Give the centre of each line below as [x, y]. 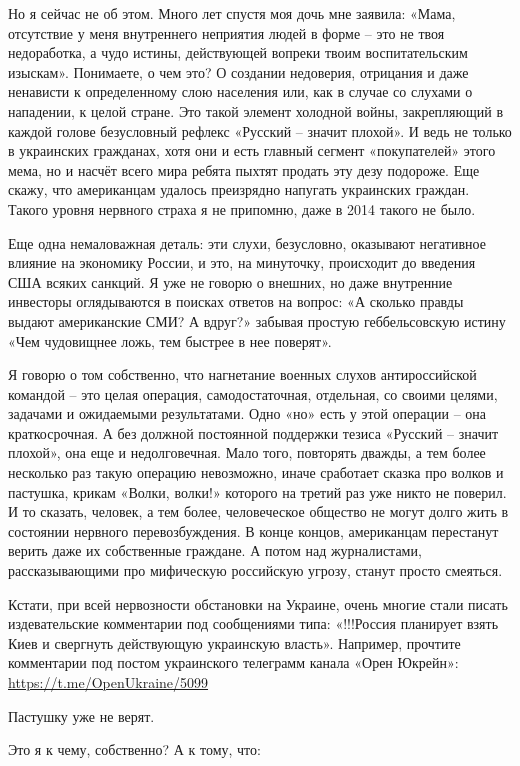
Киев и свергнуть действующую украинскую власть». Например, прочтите [234, 642]
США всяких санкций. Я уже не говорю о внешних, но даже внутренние [230, 281]
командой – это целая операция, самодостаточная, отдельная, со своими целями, [253, 393]
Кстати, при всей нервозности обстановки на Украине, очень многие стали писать [258, 603]
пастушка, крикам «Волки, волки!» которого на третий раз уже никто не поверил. [257, 491]
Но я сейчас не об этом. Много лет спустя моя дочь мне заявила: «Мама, [232, 13]
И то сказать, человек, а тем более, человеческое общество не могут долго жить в [258, 511]
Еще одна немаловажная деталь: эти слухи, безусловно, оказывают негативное [247, 242]
